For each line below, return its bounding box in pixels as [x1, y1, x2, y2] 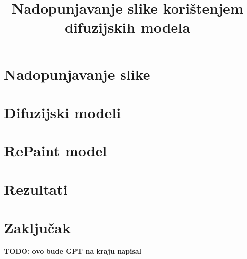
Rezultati [4, 179, 68, 199]
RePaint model [4, 141, 107, 161]
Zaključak [4, 217, 71, 237]
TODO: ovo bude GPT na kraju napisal [4, 246, 142, 256]
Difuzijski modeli [4, 102, 121, 122]
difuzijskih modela [65, 17, 190, 37]
